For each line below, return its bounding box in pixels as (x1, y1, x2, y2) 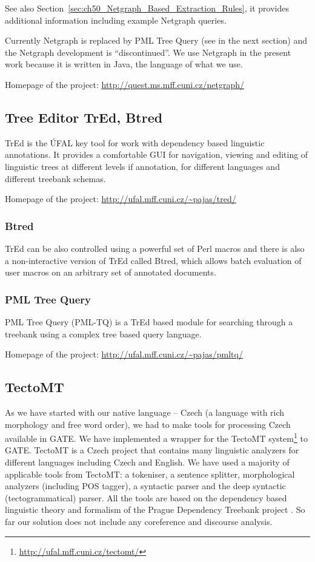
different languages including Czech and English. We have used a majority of (5, 455, 290, 468)
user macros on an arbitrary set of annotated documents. (5, 266, 216, 279)
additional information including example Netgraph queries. (5, 13, 227, 26)
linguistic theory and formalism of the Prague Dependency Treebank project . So (5, 503, 305, 516)
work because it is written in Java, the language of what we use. (5, 58, 243, 70)
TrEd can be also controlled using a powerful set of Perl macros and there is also (5, 242, 305, 254)
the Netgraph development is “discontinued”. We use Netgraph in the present (5, 46, 291, 58)
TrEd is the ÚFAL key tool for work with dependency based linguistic (5, 136, 265, 149)
